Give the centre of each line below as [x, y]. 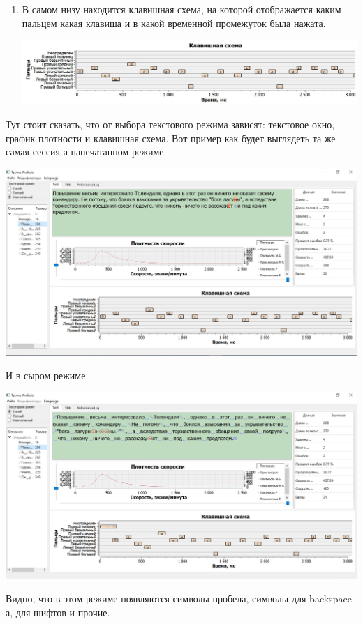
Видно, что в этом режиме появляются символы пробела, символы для [156, 599]
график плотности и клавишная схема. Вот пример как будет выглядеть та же [171, 138]
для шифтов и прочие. [63, 612]
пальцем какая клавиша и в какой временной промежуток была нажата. [174, 23]
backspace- [332, 599]
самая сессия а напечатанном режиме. [86, 152]
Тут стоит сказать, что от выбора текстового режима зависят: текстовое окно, [170, 124]
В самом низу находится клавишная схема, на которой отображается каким [181, 9]
